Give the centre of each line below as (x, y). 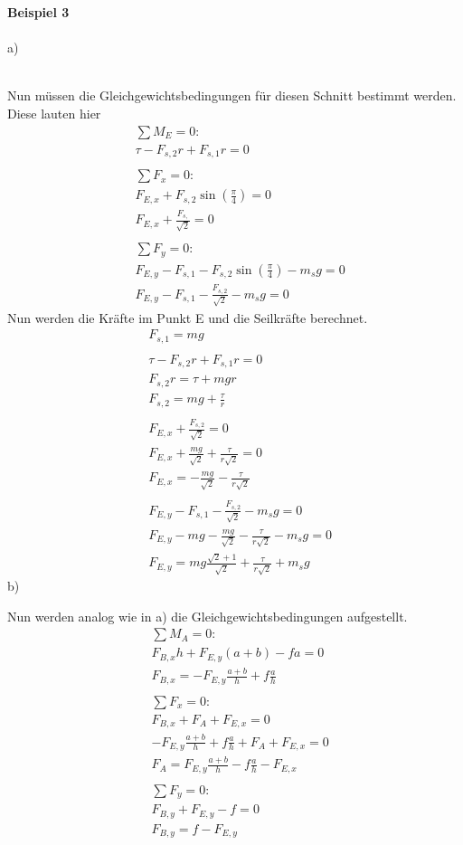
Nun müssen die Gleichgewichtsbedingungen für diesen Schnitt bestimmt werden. (232, 95)
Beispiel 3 (38, 12)
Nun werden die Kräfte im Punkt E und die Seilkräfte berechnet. (188, 317)
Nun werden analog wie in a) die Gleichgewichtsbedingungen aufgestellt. (208, 616)
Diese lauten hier (54, 113)
